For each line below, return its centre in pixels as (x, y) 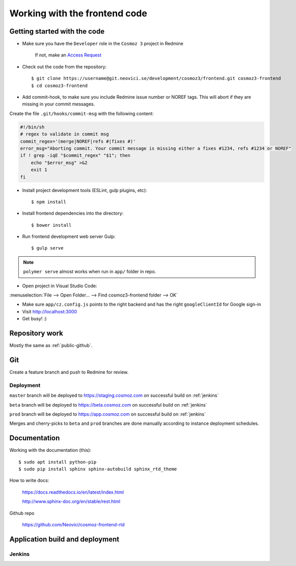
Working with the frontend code (78, 13)
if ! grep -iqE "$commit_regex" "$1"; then (75, 156)
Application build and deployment (64, 539)
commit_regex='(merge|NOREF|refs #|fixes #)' (78, 141)
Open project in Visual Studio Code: (60, 286)
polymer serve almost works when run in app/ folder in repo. (90, 272)
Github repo (22, 513)
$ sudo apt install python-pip (58, 462)
